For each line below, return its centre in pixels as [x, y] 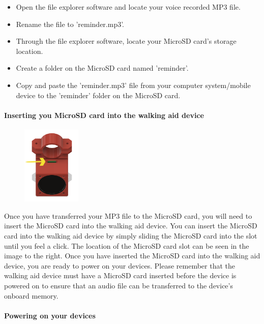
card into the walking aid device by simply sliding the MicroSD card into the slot [131, 236]
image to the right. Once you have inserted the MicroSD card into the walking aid [132, 256]
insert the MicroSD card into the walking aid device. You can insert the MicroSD [131, 226]
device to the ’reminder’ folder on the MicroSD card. [98, 95]
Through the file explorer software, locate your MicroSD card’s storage [126, 41]
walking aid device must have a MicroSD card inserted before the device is [120, 275]
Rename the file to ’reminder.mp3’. [70, 24]
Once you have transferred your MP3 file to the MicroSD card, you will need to [128, 215]
